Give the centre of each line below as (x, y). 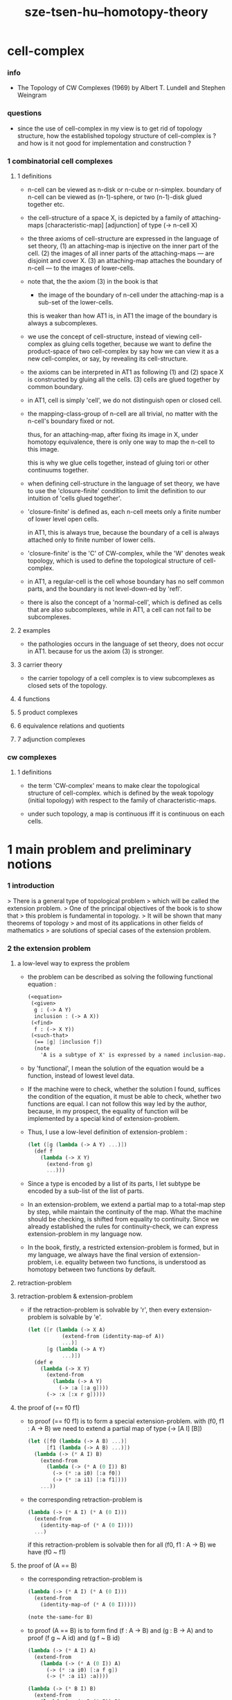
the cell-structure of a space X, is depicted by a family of (109, 218)
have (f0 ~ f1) (47, 1552)
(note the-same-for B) (60, 1617)
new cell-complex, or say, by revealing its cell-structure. (108, 359)
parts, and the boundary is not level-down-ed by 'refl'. (105, 589)
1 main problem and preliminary (99, 849)
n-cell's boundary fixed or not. (71, 421)
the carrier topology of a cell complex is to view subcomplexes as (121, 678)
